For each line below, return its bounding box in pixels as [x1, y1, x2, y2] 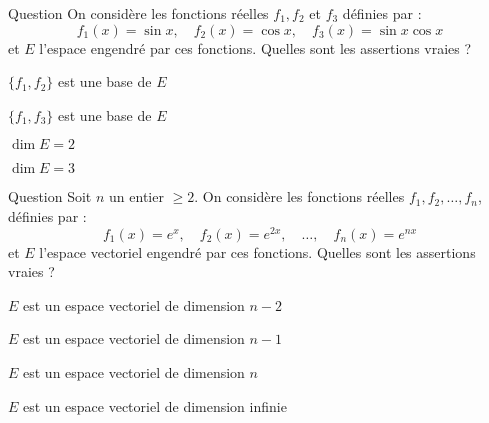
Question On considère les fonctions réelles [8, 3, 269, 23]
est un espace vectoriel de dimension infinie [23, 395, 287, 416]
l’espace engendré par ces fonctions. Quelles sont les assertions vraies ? [39, 37, 472, 58]
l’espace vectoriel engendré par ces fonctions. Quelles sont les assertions [39, 241, 476, 262]
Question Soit [8, 186, 92, 207]
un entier [109, 186, 164, 207]
